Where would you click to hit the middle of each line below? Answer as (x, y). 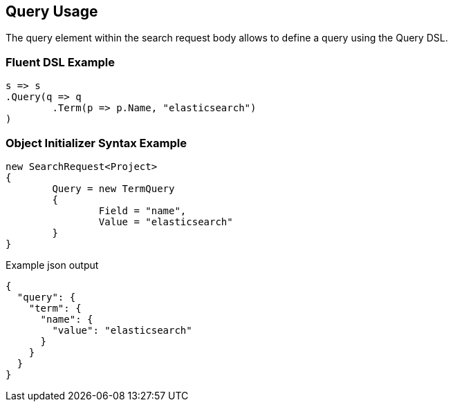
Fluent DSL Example (60, 62)
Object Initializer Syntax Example (96, 143)
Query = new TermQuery (113, 188)
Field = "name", (142, 210)
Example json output (52, 265)
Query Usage (52, 11)
